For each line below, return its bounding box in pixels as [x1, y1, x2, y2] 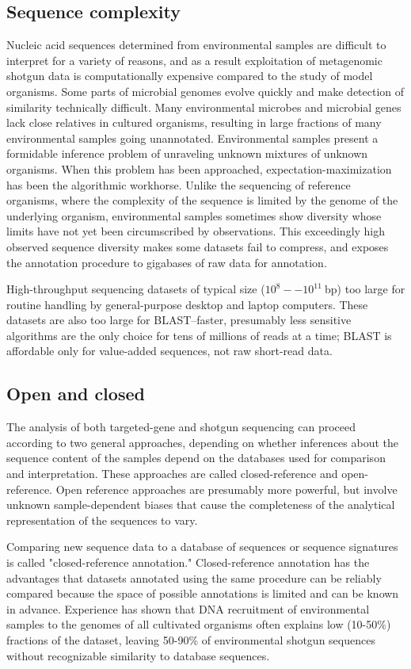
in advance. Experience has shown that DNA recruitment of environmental [6, 600, 370, 617]
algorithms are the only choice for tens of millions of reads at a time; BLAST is [6, 327, 392, 343]
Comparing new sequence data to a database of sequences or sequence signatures [6, 538, 398, 555]
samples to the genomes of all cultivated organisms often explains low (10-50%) [6, 616, 391, 633]
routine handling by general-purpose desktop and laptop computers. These [6, 296, 368, 312]
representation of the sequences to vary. [6, 511, 198, 528]
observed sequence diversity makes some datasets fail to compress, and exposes [6, 238, 389, 254]
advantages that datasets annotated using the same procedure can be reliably [6, 569, 382, 586]
